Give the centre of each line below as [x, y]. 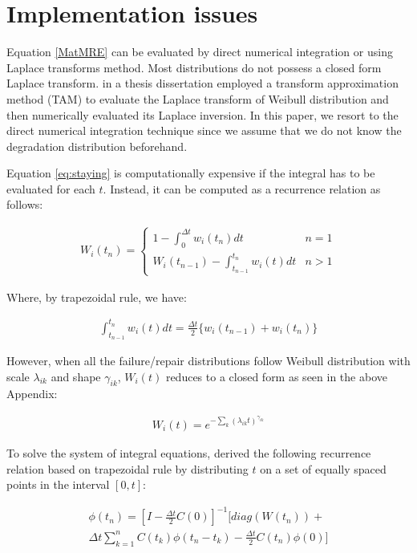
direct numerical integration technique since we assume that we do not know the [204, 130]
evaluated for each [51, 188]
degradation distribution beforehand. [97, 146]
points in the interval [58, 484]
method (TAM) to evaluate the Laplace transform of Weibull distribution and [198, 98]
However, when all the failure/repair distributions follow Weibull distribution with [208, 360]
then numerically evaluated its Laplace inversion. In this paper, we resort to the [202, 114]
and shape [76, 376]
